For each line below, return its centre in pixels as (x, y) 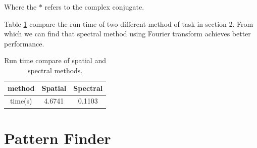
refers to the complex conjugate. (94, 7)
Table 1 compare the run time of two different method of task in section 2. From (129, 23)
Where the (20, 7)
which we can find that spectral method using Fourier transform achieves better (127, 34)
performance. (24, 43)
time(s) (21, 101)
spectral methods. (55, 70)
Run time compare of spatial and (55, 60)
